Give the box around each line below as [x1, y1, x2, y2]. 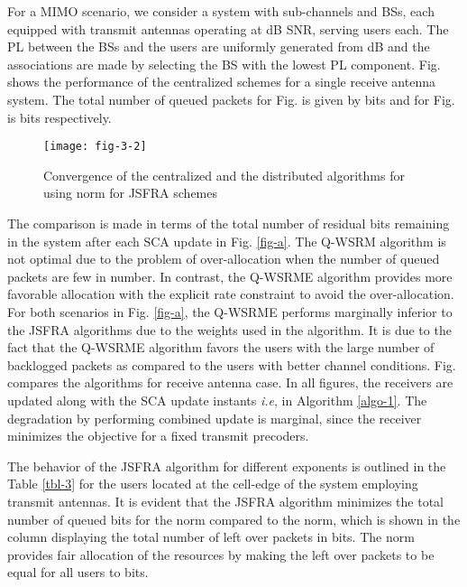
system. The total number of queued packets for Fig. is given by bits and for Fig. [7, 89, 455, 108]
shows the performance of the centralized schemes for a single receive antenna [7, 72, 435, 91]
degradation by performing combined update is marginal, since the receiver [7, 408, 422, 427]
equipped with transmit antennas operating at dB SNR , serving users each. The [7, 19, 449, 38]
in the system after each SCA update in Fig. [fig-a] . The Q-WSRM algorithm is [7, 231, 446, 250]
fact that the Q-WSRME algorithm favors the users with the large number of [7, 338, 435, 357]
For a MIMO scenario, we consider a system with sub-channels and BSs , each [7, 2, 435, 20]
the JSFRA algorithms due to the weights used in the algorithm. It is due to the [7, 320, 452, 339]
